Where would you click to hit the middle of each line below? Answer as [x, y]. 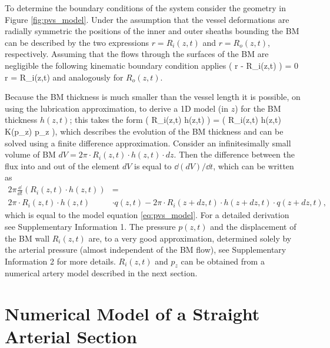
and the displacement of [253, 226]
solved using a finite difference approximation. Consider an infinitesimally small [148, 143]
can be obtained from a [223, 261]
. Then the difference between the [234, 154]
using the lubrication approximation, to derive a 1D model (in [116, 108]
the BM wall [27, 238]
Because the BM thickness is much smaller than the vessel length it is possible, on [153, 97]
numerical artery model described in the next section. [101, 273]
